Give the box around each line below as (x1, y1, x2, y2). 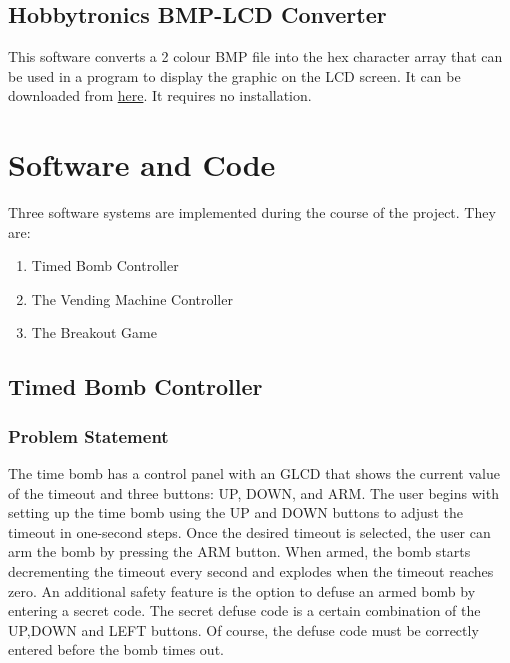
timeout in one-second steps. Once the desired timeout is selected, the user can (8, 521, 491, 542)
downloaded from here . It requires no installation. (8, 85, 312, 106)
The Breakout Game (31, 322, 157, 343)
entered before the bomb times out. (8, 639, 224, 660)
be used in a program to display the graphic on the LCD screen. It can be (8, 65, 461, 86)
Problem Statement (8, 423, 169, 448)
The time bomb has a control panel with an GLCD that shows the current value (8, 463, 500, 484)
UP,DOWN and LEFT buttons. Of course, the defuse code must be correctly (8, 619, 479, 640)
